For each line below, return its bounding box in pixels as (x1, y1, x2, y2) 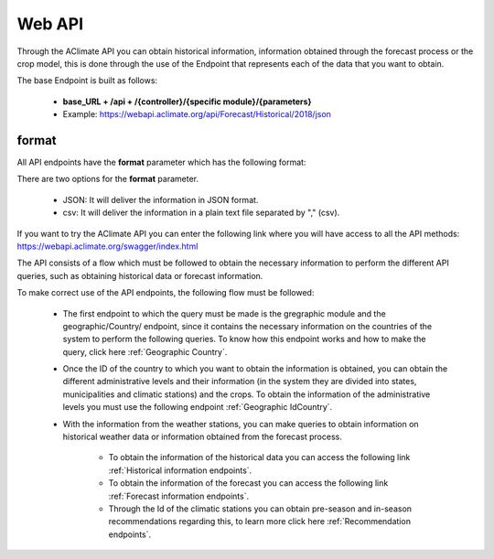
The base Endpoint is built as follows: (16, 75, 158, 86)
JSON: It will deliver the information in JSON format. (62, 194, 259, 205)
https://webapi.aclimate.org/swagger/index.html (16, 241, 199, 252)
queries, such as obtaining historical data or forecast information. (16, 270, 263, 281)
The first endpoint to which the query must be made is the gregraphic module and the (62, 307, 386, 319)
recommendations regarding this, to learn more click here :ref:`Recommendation (108, 516, 412, 527)
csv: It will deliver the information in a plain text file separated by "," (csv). (62, 207, 340, 219)
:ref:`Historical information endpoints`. (108, 465, 252, 476)
